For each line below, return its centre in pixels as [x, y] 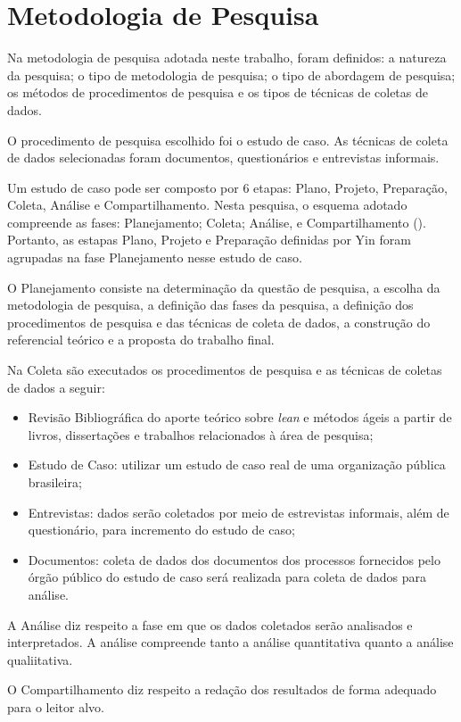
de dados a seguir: [56, 387]
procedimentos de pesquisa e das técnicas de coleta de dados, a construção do [219, 322]
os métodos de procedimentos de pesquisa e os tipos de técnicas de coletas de [218, 92]
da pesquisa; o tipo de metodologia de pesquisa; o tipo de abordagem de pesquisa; [231, 75]
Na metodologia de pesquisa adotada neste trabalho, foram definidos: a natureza [227, 58]
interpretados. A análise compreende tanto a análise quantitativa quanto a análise [230, 642]
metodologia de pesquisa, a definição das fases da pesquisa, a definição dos [210, 305]
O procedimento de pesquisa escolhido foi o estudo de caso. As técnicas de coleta [228, 140]
